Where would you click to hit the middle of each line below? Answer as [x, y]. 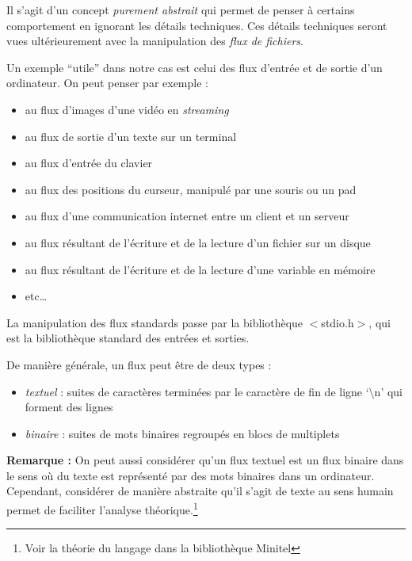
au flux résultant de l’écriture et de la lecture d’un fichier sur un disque [198, 242]
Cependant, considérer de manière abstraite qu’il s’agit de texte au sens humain [200, 491]
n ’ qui [389, 391]
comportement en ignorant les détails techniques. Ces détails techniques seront [197, 25]
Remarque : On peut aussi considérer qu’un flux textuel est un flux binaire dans [205, 460]
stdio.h [338, 322]
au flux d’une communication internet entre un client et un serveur [187, 216]
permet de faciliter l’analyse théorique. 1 [102, 508]
